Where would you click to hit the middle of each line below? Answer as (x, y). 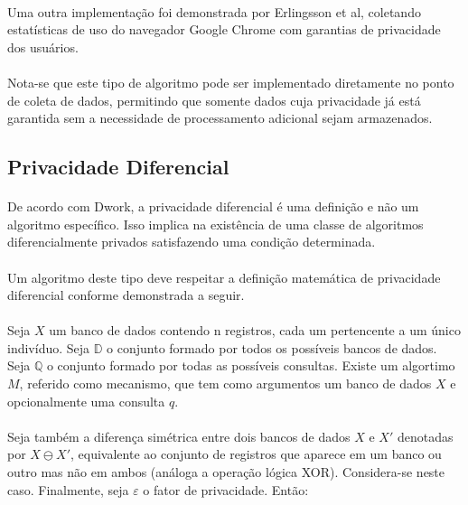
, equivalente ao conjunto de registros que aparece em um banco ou (256, 454)
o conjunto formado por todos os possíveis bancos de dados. (272, 347)
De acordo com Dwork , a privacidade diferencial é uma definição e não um (213, 206)
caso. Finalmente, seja (68, 489)
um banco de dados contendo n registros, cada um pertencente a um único (255, 330)
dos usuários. (43, 47)
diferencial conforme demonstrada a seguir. (126, 295)
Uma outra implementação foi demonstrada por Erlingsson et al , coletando (214, 11)
